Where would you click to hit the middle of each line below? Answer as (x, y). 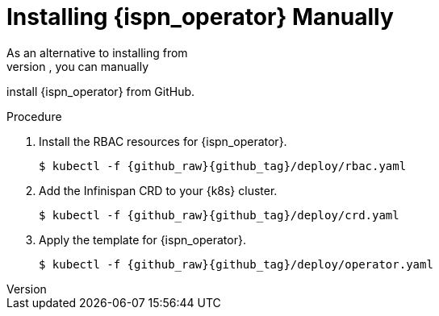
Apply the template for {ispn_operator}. (142, 239)
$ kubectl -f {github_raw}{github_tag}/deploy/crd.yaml (219, 215)
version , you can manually (78, 66)
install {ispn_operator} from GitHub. (101, 91)
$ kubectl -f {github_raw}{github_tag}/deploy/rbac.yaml (223, 166)
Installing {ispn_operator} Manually (200, 17)
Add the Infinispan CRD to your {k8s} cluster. (158, 190)
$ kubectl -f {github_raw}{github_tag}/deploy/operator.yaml (236, 264)
